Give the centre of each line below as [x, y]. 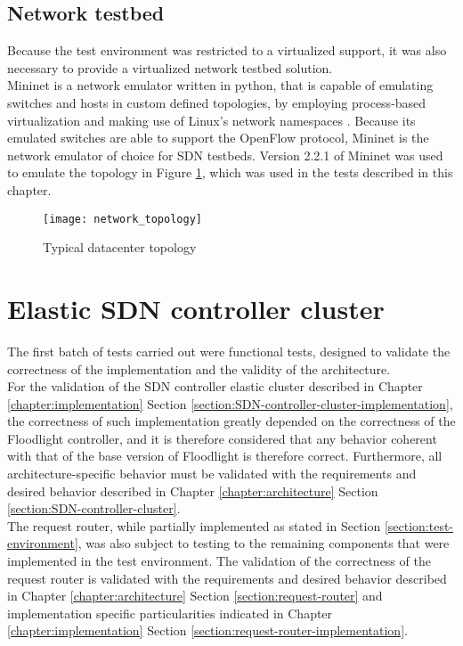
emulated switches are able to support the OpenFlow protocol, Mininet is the [218, 138]
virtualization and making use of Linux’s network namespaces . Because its [211, 120]
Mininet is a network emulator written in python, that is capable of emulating [220, 85]
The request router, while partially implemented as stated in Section [194, 525]
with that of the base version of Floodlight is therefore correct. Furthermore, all [225, 456]
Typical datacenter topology [120, 247]
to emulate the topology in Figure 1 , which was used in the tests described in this [230, 172]
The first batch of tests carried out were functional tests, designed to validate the [229, 351]
